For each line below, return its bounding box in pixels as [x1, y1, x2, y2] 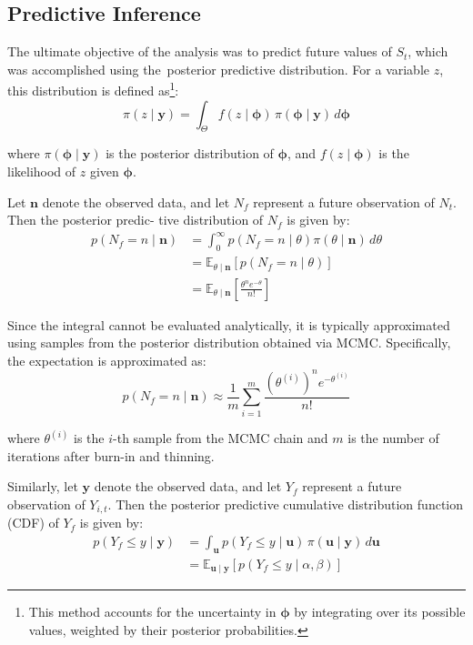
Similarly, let [7, 477, 78, 496]
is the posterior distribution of [106, 144, 274, 163]
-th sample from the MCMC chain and [113, 428, 328, 448]
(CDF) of [7, 513, 59, 532]
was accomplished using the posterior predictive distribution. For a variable [7, 59, 430, 78]
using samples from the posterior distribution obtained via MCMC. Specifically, [7, 333, 451, 352]
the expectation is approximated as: [7, 350, 206, 369]
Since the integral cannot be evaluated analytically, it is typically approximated [7, 315, 450, 334]
